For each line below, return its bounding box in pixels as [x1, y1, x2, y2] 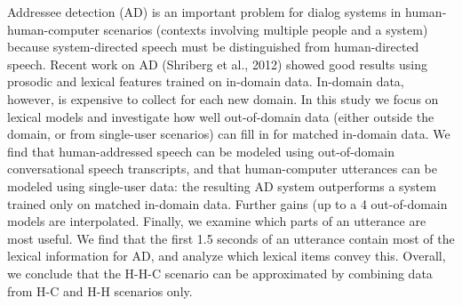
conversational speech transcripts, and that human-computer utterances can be [7, 159, 437, 178]
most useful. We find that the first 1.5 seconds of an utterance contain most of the [7, 229, 455, 247]
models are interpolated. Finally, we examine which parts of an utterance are [7, 212, 426, 230]
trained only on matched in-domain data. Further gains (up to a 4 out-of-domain [7, 194, 448, 213]
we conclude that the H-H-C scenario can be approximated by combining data [7, 263, 433, 282]
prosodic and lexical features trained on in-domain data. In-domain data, [7, 72, 404, 91]
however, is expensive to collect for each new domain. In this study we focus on [7, 89, 439, 108]
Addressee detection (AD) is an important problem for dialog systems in [7, 3, 402, 20]
